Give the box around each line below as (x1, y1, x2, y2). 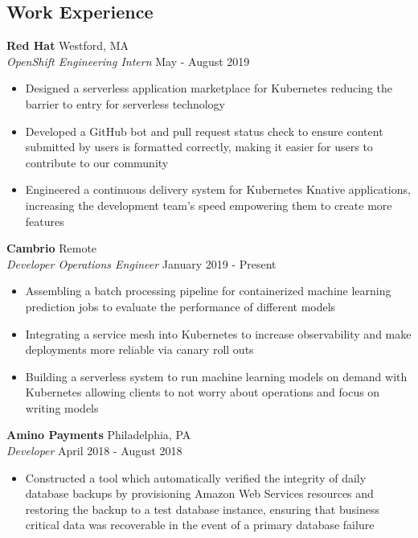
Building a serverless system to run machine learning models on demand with (25, 368, 408, 384)
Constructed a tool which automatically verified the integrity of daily (25, 469, 367, 486)
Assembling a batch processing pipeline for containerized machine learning (25, 282, 391, 299)
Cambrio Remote (6, 240, 97, 257)
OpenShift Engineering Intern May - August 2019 (6, 52, 250, 69)
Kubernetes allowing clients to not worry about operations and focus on (25, 384, 380, 400)
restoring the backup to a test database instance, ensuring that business (25, 500, 379, 517)
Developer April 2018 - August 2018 (6, 442, 182, 459)
